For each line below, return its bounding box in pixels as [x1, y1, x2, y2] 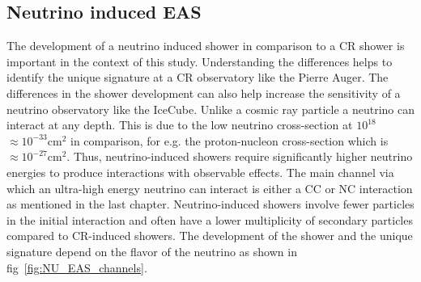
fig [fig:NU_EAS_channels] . [6, 259, 147, 276]
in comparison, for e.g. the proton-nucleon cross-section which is [70, 132, 389, 149]
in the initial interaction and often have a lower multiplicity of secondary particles [6, 211, 413, 228]
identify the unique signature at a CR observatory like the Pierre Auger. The [6, 69, 389, 86]
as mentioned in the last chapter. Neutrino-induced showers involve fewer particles [6, 196, 415, 213]
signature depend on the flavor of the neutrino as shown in [6, 242, 297, 259]
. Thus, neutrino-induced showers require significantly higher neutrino [66, 148, 413, 165]
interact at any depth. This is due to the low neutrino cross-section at [6, 116, 353, 133]
